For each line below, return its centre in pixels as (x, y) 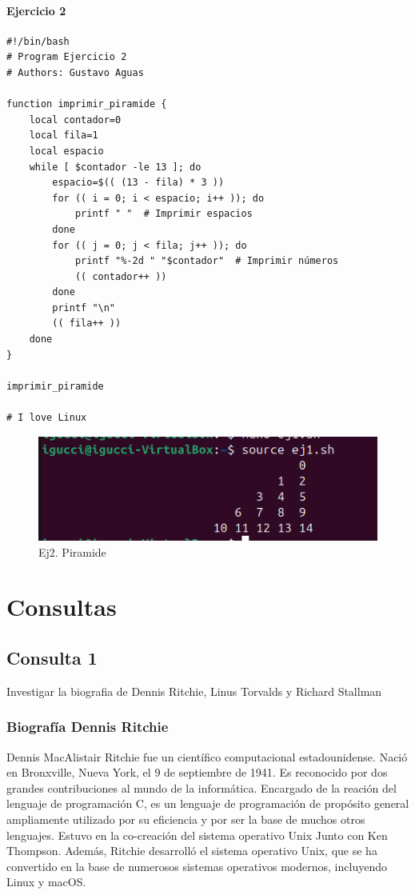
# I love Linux (47, 418)
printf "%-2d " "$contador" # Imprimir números (207, 261)
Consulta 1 (52, 657)
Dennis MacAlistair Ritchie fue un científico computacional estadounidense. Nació (207, 756)
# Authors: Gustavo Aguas (75, 72)
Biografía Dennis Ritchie (88, 727)
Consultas (62, 607)
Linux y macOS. (46, 882)
